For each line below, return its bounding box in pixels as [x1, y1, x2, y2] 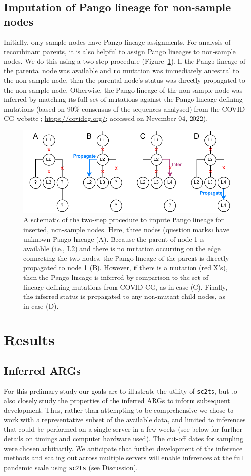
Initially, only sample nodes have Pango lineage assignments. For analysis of [4, 37, 231, 47]
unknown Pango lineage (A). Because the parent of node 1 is [23, 234, 205, 244]
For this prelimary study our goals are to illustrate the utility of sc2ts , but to [4, 385, 237, 396]
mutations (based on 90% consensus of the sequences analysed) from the [4, 103, 220, 114]
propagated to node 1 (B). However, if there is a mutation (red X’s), [23, 262, 228, 273]
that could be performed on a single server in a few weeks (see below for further [4, 424, 242, 434]
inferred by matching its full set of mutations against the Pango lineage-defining [4, 94, 243, 104]
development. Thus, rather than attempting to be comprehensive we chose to [4, 405, 234, 415]
